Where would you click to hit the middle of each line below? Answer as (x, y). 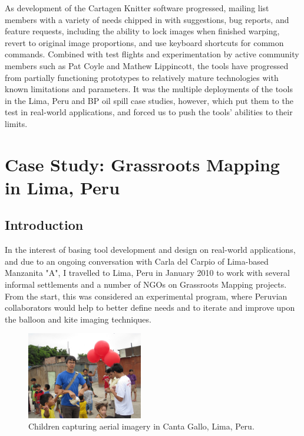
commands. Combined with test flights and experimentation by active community (152, 54)
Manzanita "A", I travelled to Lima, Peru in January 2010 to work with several (147, 273)
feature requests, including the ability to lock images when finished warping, (142, 31)
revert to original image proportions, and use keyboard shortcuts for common (144, 42)
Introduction (44, 225)
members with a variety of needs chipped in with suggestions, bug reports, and (147, 19)
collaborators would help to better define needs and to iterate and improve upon (150, 308)
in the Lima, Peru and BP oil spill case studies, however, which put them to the (149, 100)
